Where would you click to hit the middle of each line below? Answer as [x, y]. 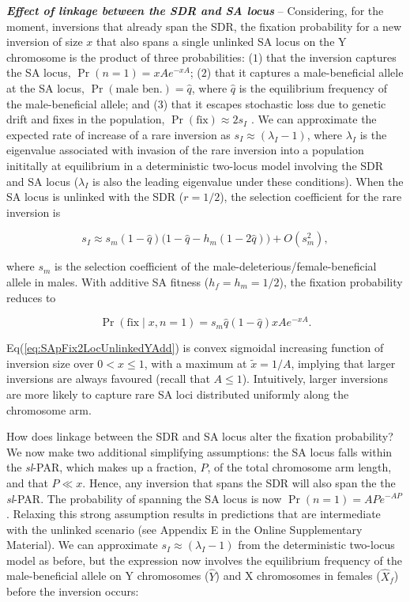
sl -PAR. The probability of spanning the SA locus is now [144, 498]
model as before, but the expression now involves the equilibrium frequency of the [204, 560]
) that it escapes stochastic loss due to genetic [275, 103]
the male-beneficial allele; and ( [82, 103]
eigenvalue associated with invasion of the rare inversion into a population [185, 150]
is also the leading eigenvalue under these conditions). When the [248, 181]
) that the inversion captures [327, 57]
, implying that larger [343, 363]
